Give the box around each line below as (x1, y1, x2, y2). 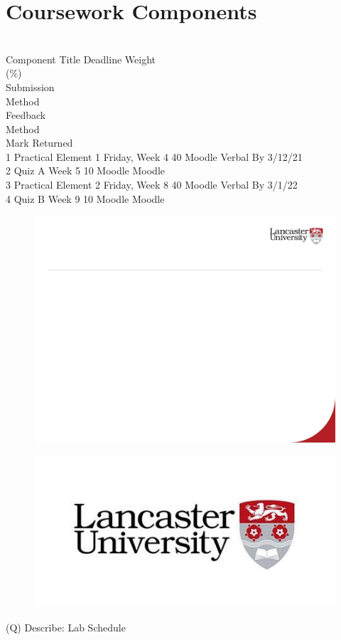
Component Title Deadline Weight (6, 51, 156, 66)
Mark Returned (6, 135, 73, 150)
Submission (6, 79, 55, 94)
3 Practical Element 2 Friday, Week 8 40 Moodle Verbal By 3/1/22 (6, 177, 298, 192)
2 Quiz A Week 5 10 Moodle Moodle (6, 163, 165, 178)
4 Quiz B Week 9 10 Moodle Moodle (6, 191, 165, 206)
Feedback (6, 107, 46, 122)
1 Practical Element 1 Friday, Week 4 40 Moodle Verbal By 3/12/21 (6, 149, 303, 164)
